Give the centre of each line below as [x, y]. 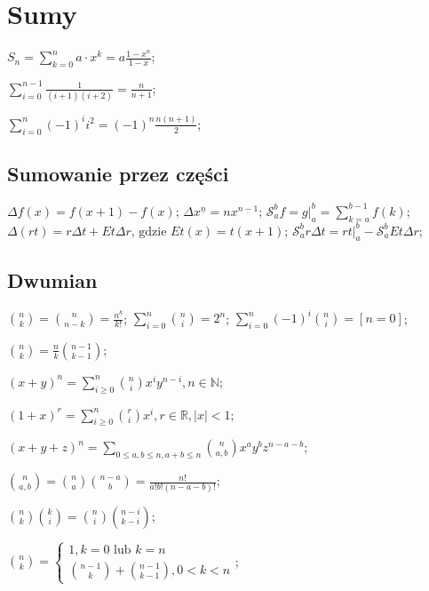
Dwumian [52, 280]
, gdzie [149, 232]
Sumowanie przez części [118, 173]
